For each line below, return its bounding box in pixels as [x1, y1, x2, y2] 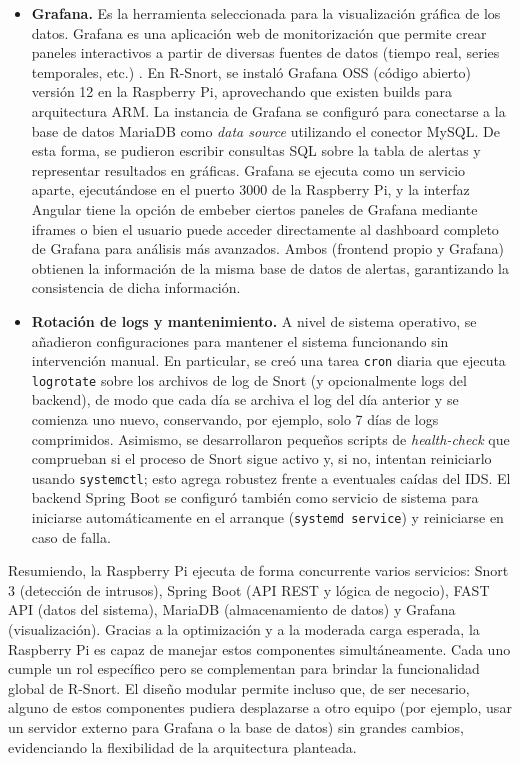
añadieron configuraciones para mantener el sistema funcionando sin [31, 330, 449, 351]
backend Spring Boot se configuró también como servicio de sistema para [31, 487, 479, 508]
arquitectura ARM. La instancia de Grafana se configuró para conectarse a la [31, 100, 506, 121]
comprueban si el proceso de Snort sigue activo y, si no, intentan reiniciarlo [31, 448, 492, 469]
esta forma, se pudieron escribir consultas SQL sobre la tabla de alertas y [31, 140, 481, 161]
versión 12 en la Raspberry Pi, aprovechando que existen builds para [31, 81, 452, 102]
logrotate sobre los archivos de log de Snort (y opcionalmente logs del [31, 369, 467, 390]
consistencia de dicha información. [31, 277, 241, 298]
